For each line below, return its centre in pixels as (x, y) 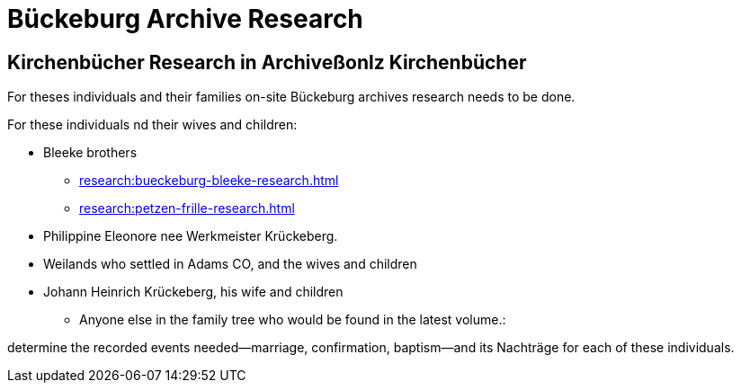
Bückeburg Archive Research (185, 19)
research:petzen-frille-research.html (187, 208)
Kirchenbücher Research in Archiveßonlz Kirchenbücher (267, 62)
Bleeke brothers (90, 153)
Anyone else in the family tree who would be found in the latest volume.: (293, 320)
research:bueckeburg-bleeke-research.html (209, 181)
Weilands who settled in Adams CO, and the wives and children (230, 264)
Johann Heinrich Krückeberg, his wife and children (193, 292)
